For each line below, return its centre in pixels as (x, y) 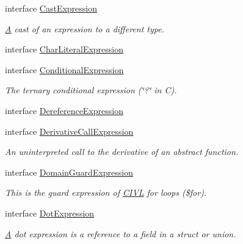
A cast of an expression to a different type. (85, 28)
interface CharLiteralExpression (64, 49)
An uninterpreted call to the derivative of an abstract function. (122, 152)
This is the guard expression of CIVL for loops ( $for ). (106, 192)
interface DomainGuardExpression (69, 172)
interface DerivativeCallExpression (69, 131)
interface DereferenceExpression (64, 110)
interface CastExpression (51, 8)
